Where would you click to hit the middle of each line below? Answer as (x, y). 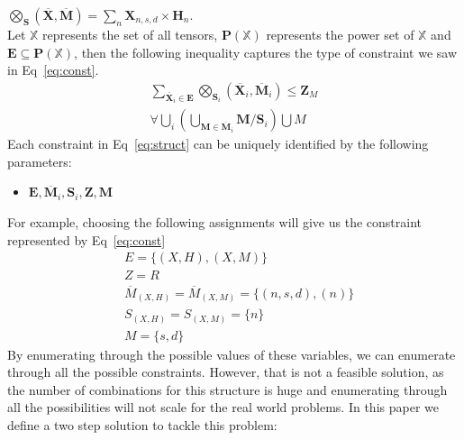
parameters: (40, 161)
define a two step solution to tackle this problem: (142, 425)
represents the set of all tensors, (130, 34)
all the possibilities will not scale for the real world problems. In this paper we (223, 407)
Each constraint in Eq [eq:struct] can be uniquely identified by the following (218, 144)
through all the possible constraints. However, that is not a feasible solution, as (226, 372)
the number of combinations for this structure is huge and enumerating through (227, 389)
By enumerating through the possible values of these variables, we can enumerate (232, 354)
